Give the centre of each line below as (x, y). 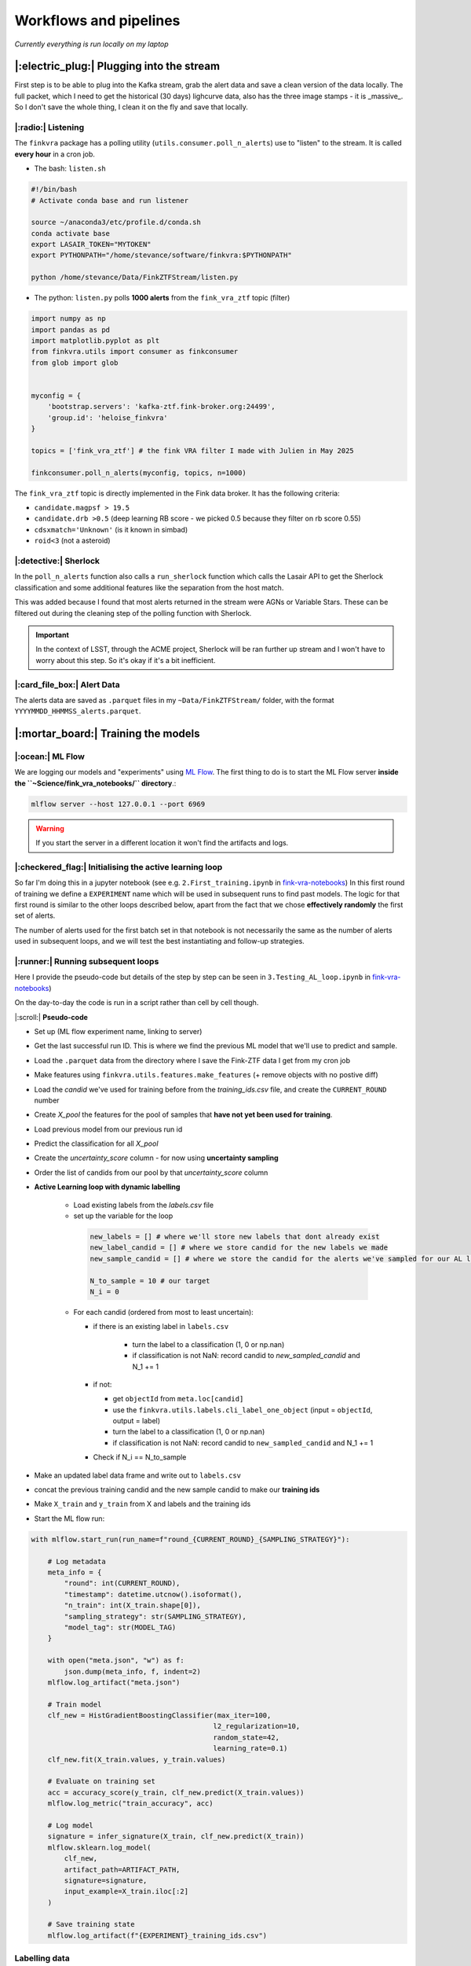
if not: (102, 1384)
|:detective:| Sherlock (57, 561)
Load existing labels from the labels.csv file (144, 1205)
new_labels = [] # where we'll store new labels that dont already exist (235, 1237)
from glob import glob (75, 363)
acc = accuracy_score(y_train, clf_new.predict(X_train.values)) (176, 1792)
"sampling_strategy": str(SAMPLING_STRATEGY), (155, 1616)
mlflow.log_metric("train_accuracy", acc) (130, 1804)
